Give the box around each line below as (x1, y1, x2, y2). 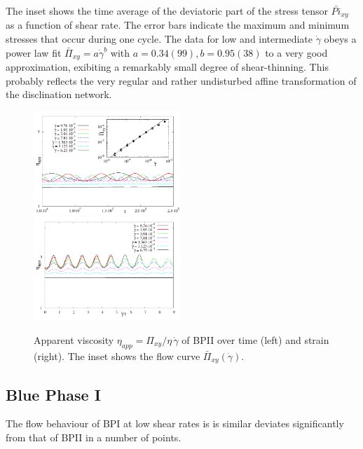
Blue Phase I (6, 383, 101, 405)
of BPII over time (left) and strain (181, 332, 329, 347)
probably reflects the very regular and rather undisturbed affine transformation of (6, 73, 357, 88)
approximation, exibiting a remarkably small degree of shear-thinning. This (6, 60, 329, 74)
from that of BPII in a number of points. (6, 429, 181, 444)
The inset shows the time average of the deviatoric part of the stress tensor (6, 4, 328, 18)
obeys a (324, 32, 357, 46)
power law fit (6, 45, 62, 60)
